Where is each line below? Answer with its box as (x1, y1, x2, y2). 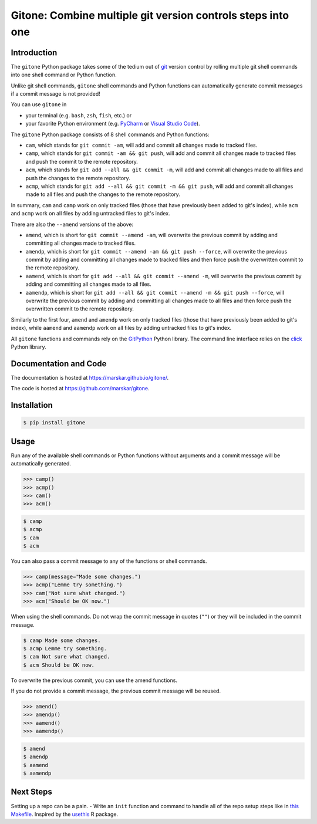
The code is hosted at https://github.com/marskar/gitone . (11, 385, 150, 392)
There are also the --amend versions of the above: (11, 221, 134, 228)
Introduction (11, 48, 58, 58)
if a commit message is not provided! (11, 90, 101, 97)
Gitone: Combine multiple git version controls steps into (11, 9, 289, 22)
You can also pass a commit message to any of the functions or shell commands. (11, 558, 207, 565)
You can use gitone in (11, 101, 67, 108)
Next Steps (11, 787, 52, 797)
